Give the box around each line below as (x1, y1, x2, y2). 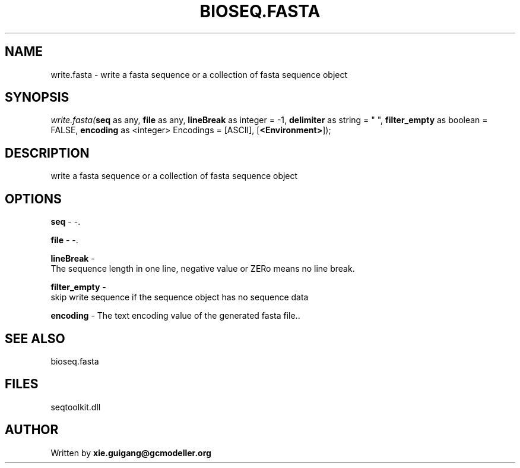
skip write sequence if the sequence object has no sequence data (50, 292, 309, 303)
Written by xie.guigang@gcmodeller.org (50, 447, 211, 458)
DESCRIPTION (5, 145, 90, 161)
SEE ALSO (5, 331, 65, 346)
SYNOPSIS (5, 90, 69, 105)
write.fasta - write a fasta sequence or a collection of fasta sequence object (50, 69, 348, 80)
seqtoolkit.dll (50, 401, 101, 412)
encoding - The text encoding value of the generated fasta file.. (50, 310, 300, 321)
